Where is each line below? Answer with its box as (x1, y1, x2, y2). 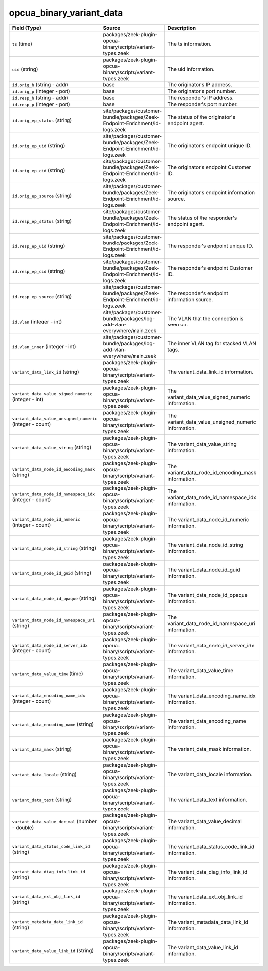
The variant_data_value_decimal (167, 818, 242, 825)
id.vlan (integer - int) (12, 318, 62, 325)
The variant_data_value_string (167, 440, 237, 447)
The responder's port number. (167, 101, 238, 108)
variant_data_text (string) (12, 796, 72, 803)
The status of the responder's (167, 214, 237, 221)
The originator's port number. (167, 87, 237, 94)
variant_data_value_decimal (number (12, 818, 97, 825)
